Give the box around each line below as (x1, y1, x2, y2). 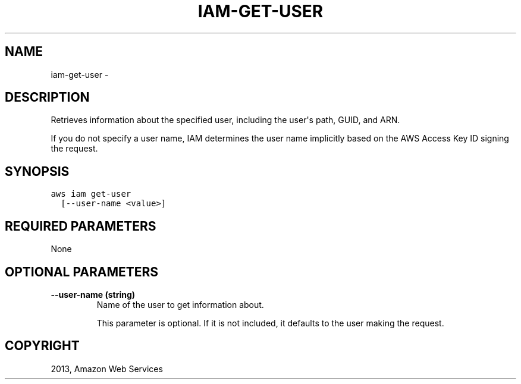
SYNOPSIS (5, 163, 70, 179)
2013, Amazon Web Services (51, 363, 163, 374)
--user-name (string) (51, 289, 136, 300)
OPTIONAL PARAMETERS (5, 264, 159, 279)
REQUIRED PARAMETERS (5, 218, 156, 234)
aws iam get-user (51, 189, 131, 199)
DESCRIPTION (5, 90, 90, 105)
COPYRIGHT (5, 338, 80, 354)
